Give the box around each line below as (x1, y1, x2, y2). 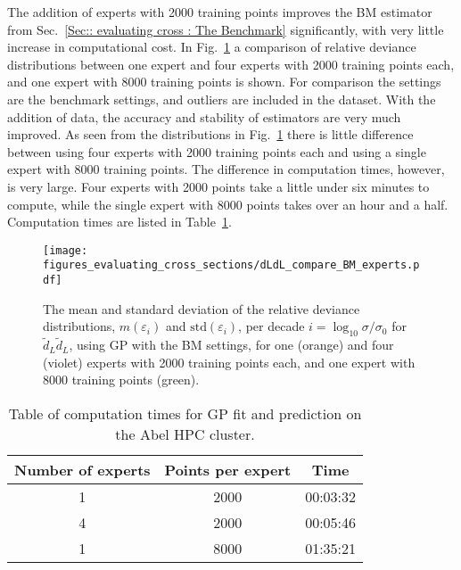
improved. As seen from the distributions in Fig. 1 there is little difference (7, 125, 414, 144)
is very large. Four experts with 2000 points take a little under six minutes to (7, 177, 430, 195)
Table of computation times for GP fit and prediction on (8, 403, 362, 425)
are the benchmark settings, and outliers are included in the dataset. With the (7, 89, 436, 108)
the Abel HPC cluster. (115, 424, 255, 445)
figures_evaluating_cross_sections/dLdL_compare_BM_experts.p (43, 259, 420, 272)
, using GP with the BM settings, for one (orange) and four (69, 335, 394, 354)
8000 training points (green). (43, 370, 200, 389)
